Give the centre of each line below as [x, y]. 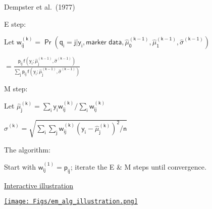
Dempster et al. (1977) [40, 7]
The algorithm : [27, 149]
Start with [20, 166]
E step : [15, 23]
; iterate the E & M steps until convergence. [138, 166]
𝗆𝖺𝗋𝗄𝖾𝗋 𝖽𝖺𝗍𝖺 [104, 43]
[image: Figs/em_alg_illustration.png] [71, 202]
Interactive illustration [39, 185]
